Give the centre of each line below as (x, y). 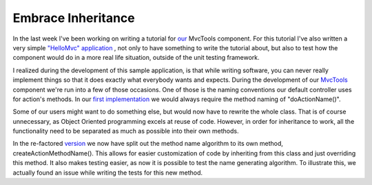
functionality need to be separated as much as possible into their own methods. (126, 131)
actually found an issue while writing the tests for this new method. (108, 173)
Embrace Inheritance (74, 18)
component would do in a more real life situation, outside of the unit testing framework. (136, 58)
